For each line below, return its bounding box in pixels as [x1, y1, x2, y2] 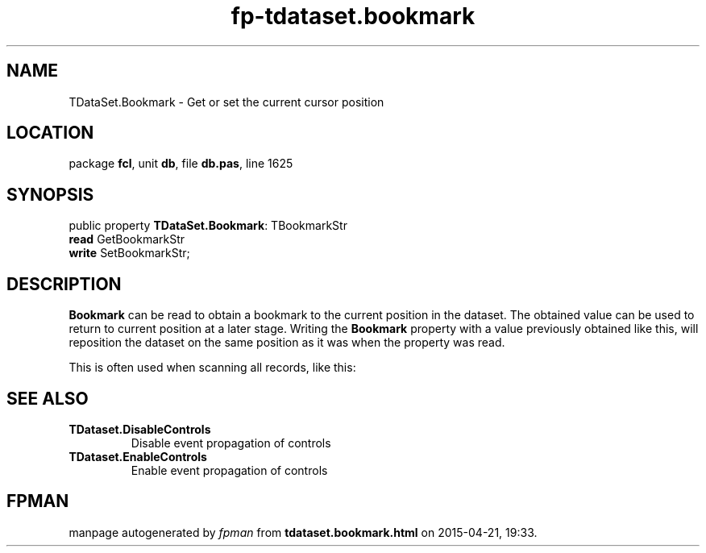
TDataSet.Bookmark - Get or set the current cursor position [69, 94, 384, 109]
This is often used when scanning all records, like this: [69, 360, 356, 375]
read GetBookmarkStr [69, 232, 185, 247]
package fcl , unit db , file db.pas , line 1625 [69, 156, 293, 171]
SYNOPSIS [6, 184, 94, 205]
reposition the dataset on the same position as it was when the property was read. [69, 335, 505, 350]
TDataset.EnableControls [69, 449, 207, 464]
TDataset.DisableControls [69, 422, 211, 436]
